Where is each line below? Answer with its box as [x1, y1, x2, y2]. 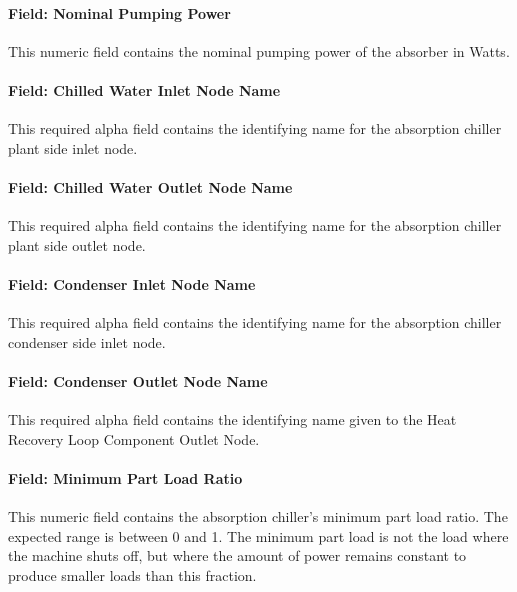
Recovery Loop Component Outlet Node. [8, 428, 260, 449]
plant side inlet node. [8, 137, 138, 158]
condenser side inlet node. [8, 331, 166, 352]
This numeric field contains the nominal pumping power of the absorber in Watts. [8, 40, 510, 61]
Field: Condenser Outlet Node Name [8, 370, 268, 391]
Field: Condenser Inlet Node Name [8, 273, 256, 294]
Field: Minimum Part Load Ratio [8, 467, 243, 488]
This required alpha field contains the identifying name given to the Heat [8, 409, 457, 430]
